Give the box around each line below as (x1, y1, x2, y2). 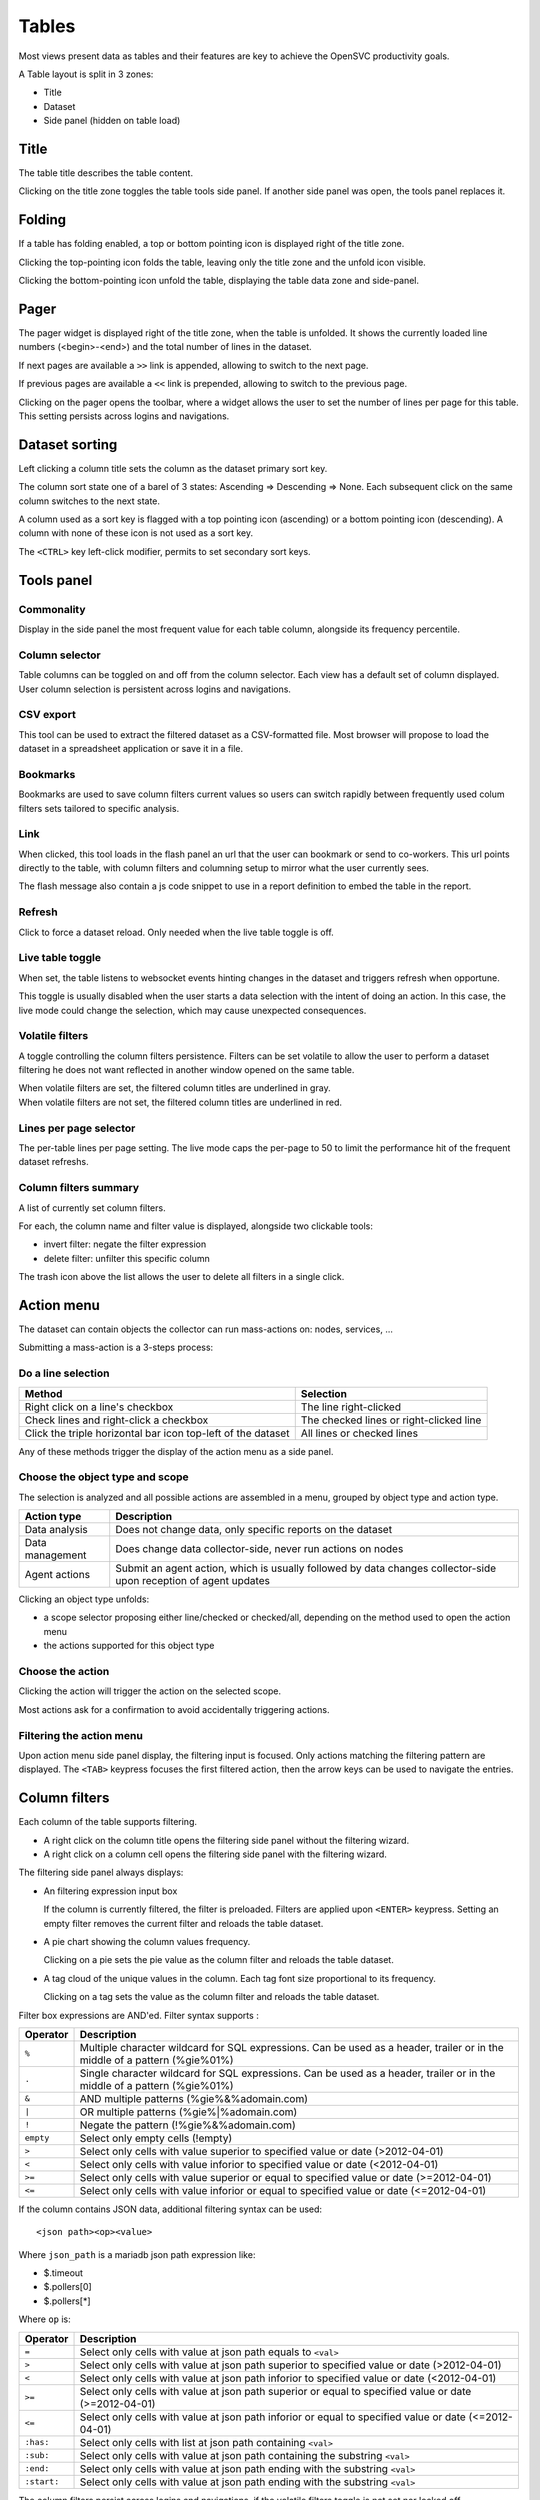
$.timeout (43, 2267, 84, 2279)
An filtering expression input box (43, 1885, 178, 1897)
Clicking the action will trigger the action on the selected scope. (18, 1685, 282, 1697)
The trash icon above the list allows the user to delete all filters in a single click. (18, 1271, 345, 1283)
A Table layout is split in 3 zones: (18, 68, 154, 80)
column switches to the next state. (18, 495, 160, 507)
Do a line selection (18, 1366, 110, 1380)
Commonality (18, 602, 86, 616)
